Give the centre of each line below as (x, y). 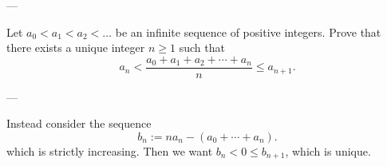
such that (202, 47)
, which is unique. (328, 151)
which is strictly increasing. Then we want (110, 151)
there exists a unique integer (76, 47)
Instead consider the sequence (79, 123)
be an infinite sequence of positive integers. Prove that (248, 32)
